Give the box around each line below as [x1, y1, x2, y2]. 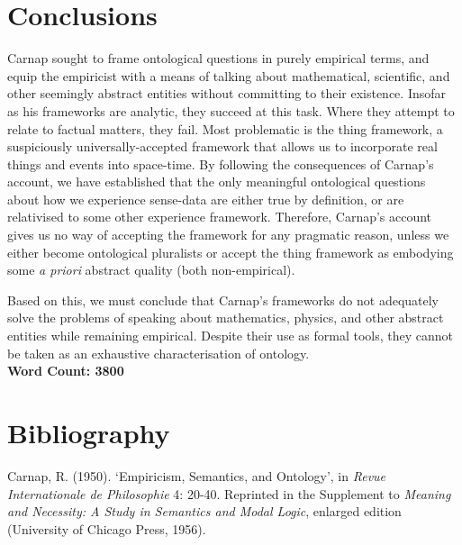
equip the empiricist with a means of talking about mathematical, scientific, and [7, 66, 450, 85]
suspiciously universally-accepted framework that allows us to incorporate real [7, 137, 438, 156]
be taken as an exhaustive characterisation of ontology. [7, 343, 310, 362]
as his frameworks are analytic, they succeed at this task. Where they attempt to [7, 101, 455, 120]
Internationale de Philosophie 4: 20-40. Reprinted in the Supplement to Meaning [7, 484, 451, 503]
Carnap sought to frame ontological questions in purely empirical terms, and [7, 49, 430, 68]
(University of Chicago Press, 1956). [7, 519, 206, 538]
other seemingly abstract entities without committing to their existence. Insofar [7, 84, 447, 103]
